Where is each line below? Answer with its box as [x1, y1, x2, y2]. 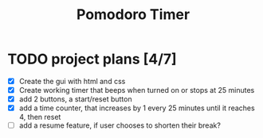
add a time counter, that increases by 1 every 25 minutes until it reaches [18, 103, 256, 113]
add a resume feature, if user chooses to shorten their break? [18, 121, 221, 130]
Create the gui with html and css [18, 76, 126, 86]
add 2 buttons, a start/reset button [18, 94, 132, 104]
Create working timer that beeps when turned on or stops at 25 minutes [18, 86, 255, 94]
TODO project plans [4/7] [7, 50, 177, 68]
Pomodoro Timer [76, 6, 190, 24]
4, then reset [18, 113, 61, 122]
